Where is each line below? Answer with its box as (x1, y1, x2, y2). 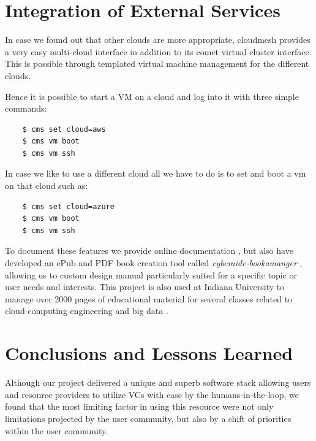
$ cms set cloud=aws (22, 125, 106, 134)
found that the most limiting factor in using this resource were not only (5, 400, 274, 413)
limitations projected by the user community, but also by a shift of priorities (5, 412, 292, 424)
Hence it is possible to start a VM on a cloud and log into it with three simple (5, 90, 299, 102)
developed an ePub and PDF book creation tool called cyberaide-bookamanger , (5, 256, 303, 269)
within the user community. (5, 424, 108, 437)
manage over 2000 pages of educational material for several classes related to (5, 292, 293, 305)
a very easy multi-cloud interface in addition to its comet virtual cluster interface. (5, 45, 312, 58)
